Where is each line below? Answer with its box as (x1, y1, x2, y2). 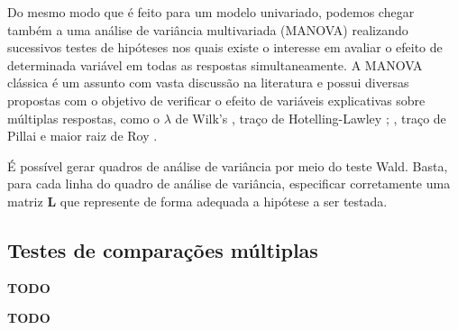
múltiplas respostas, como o (7, 108, 160, 127)
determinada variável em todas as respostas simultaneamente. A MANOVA (7, 55, 423, 74)
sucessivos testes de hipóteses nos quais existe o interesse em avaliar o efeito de (7, 38, 443, 57)
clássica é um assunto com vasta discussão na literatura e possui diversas (7, 73, 409, 92)
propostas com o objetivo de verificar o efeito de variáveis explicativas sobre (7, 90, 426, 109)
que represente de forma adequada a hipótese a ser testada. (60, 191, 388, 210)
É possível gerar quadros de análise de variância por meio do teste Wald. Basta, (7, 156, 448, 175)
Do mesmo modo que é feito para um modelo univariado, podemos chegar (7, 3, 415, 21)
